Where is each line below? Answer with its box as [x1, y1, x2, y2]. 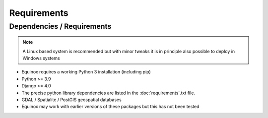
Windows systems [22, 55, 60, 61]
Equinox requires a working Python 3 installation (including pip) [21, 69, 151, 75]
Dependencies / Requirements [9, 22, 112, 31]
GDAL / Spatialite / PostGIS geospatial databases [21, 97, 122, 103]
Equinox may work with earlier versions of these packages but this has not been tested [21, 104, 200, 110]
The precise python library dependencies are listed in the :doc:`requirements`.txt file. [21, 90, 196, 96]
